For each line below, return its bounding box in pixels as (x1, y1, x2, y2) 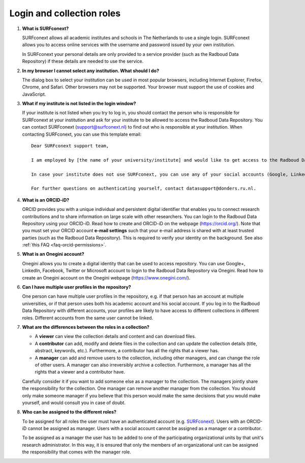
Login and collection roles (9, 8, 121, 19)
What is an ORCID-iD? (22, 197, 70, 203)
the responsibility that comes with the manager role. (22, 449, 132, 455)
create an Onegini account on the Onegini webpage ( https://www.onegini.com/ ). (22, 274, 191, 281)
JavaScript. (22, 91, 46, 97)
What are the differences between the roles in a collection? (22, 324, 149, 330)
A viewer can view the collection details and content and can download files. (35, 333, 196, 339)
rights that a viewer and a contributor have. (35, 369, 126, 375)
